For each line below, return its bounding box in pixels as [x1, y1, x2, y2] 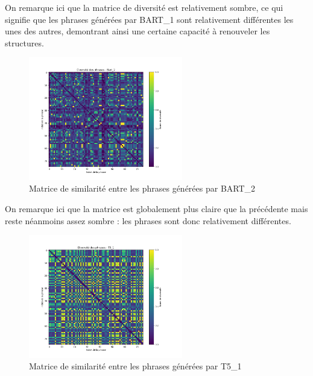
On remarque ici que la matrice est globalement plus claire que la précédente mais [5, 202, 308, 215]
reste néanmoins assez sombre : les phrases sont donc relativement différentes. [5, 214, 291, 227]
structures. [5, 36, 44, 49]
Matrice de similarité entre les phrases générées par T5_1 [29, 360, 242, 372]
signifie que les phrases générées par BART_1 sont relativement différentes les [5, 13, 294, 25]
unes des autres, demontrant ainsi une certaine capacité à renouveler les [5, 25, 270, 37]
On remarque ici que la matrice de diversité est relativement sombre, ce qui [5, 1, 283, 13]
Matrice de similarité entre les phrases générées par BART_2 [29, 182, 256, 195]
